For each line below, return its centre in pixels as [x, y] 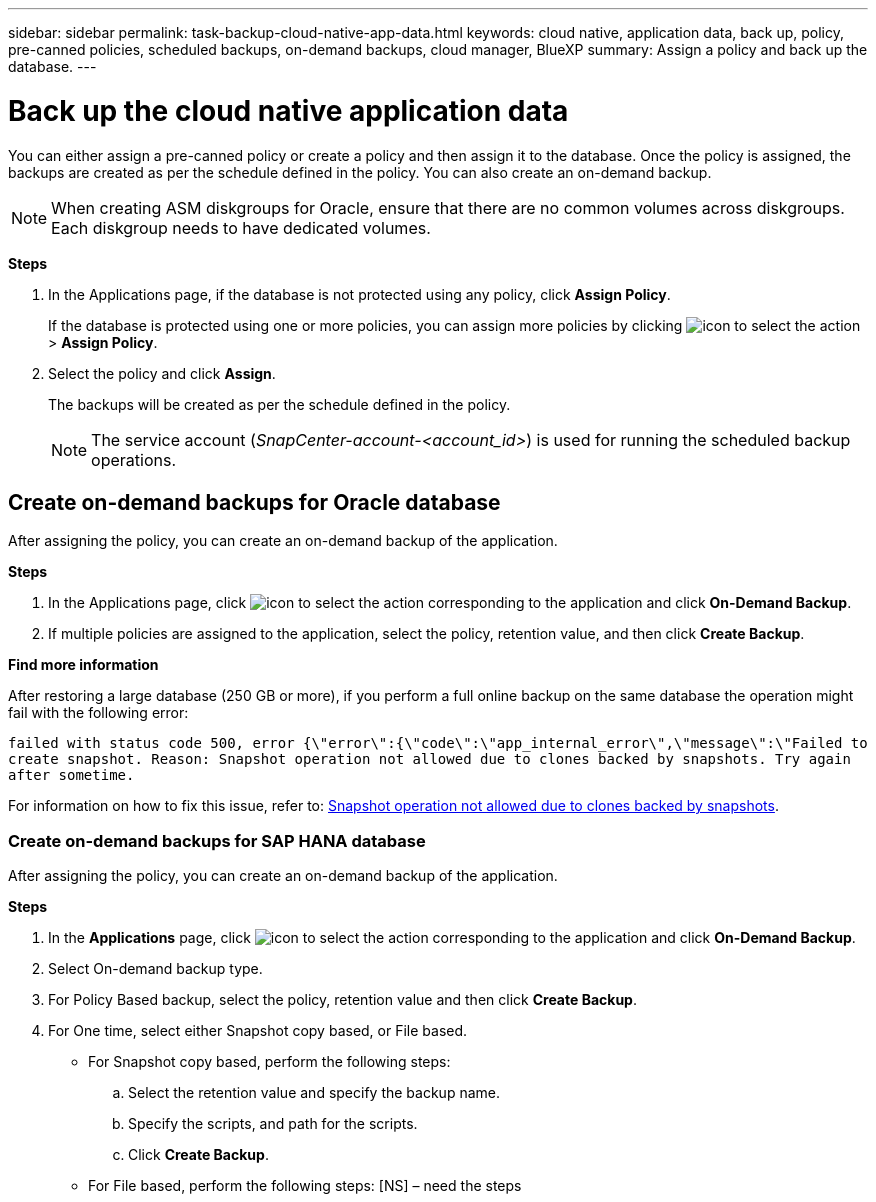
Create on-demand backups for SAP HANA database [217, 840]
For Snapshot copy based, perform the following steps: [269, 1062]
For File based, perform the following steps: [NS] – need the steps [305, 1186]
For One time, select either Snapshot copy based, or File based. [258, 1031]
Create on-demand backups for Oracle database [254, 502]
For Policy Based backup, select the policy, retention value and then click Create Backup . [342, 1000]
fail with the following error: [98, 713]
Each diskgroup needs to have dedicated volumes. [241, 227]
